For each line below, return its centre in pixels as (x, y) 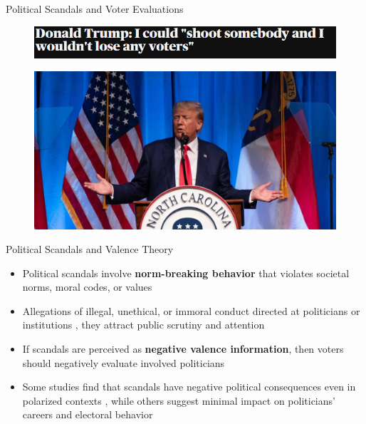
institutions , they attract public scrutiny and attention (143, 325)
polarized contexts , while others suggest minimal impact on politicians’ (179, 400)
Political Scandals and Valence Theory (90, 249)
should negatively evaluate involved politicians (124, 362)
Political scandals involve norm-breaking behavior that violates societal (186, 273)
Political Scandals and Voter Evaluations (95, 9)
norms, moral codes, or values (87, 287)
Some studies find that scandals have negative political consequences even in (189, 387)
